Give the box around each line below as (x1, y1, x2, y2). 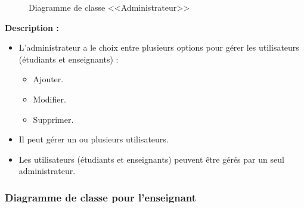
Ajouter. (33, 73, 64, 85)
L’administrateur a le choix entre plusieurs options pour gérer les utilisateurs (18, 41, 299, 54)
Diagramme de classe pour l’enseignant (5, 190, 197, 204)
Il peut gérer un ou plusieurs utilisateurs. (18, 133, 169, 145)
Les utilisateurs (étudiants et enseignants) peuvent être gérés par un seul (18, 153, 284, 165)
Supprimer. (33, 113, 74, 125)
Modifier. (33, 92, 66, 105)
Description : (5, 21, 59, 33)
